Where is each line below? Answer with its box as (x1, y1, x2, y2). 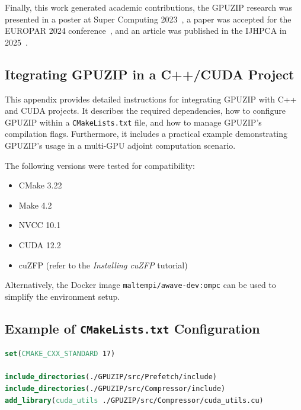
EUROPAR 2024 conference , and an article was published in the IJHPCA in (5, 24, 287, 37)
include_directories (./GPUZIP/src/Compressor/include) (5, 384, 226, 393)
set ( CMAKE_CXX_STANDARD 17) (5, 350, 116, 358)
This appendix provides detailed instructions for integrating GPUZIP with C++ (5, 92, 297, 105)
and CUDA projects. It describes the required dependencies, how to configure (5, 104, 286, 117)
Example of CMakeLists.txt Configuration (5, 319, 260, 337)
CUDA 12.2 (18, 238, 61, 251)
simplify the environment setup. (5, 290, 120, 302)
